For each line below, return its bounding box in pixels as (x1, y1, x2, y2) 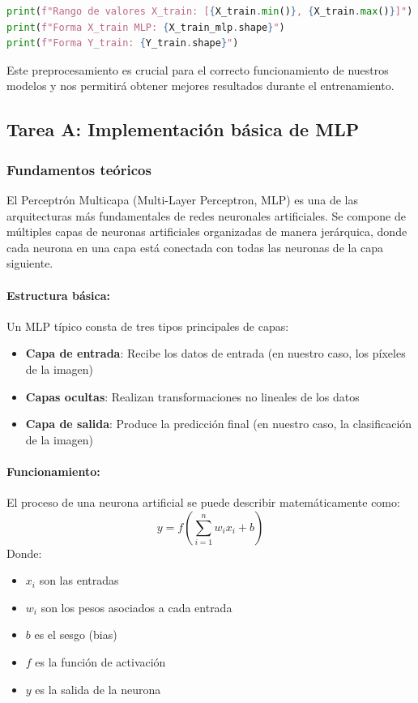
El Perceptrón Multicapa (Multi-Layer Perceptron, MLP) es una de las (6, 191, 358, 208)
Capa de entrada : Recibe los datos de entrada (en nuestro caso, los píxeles (25, 345, 406, 362)
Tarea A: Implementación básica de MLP (6, 117, 360, 142)
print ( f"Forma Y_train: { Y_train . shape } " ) (6, 37, 239, 49)
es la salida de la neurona (35, 680, 161, 697)
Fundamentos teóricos (6, 159, 151, 179)
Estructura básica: (6, 286, 111, 303)
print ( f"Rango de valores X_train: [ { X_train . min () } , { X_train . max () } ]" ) (6, 6, 413, 17)
